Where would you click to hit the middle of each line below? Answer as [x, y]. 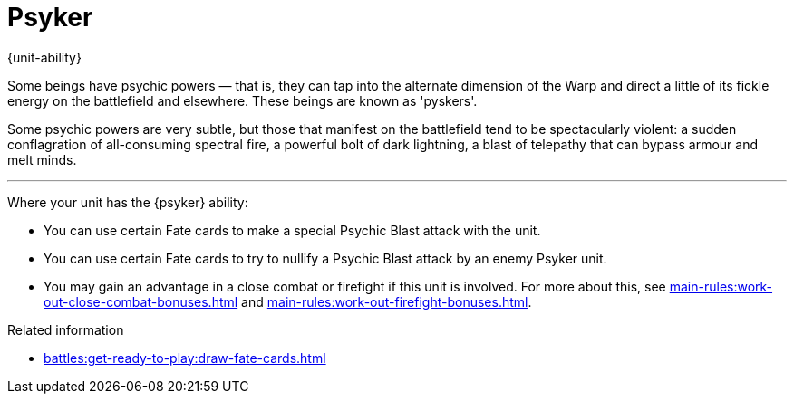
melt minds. [42, 159]
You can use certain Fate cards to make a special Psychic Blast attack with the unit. [292, 230]
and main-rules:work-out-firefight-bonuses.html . [387, 301]
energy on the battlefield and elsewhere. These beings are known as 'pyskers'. [242, 100]
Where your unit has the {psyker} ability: [128, 202]
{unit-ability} [44, 57]
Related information [66, 329]
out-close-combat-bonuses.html [141, 301]
